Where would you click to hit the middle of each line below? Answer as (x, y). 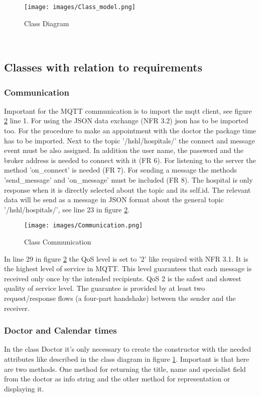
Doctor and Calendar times (60, 330)
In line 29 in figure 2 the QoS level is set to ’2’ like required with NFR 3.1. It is (126, 258)
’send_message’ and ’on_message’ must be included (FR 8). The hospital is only (128, 180)
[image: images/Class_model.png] (80, 7)
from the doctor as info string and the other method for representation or (117, 379)
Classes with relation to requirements (103, 67)
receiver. (17, 308)
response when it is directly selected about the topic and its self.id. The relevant (127, 189)
